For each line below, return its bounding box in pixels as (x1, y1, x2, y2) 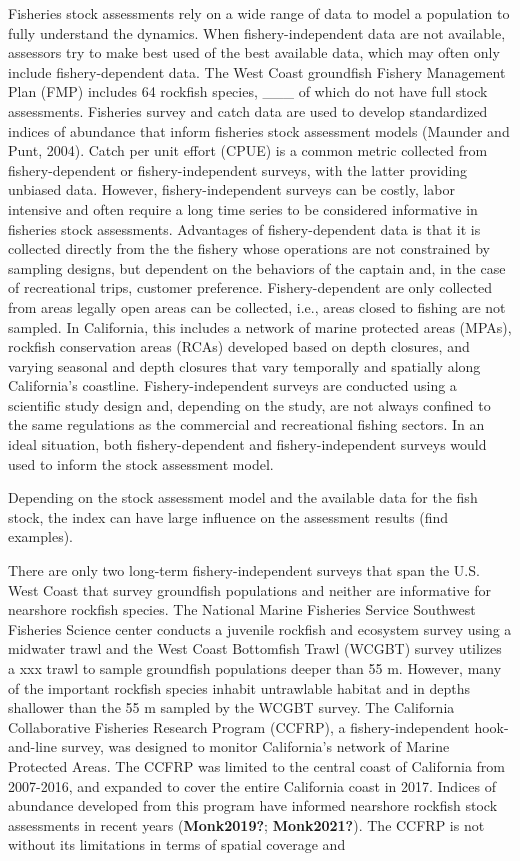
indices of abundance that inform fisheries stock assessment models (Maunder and (8, 120, 510, 141)
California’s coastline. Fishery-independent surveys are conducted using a (8, 375, 457, 396)
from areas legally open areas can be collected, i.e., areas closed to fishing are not (8, 296, 506, 317)
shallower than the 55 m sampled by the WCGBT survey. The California (8, 697, 455, 718)
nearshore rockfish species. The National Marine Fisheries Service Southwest (8, 599, 476, 620)
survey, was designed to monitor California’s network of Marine (61, 736, 450, 757)
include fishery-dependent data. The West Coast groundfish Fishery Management (8, 61, 506, 82)
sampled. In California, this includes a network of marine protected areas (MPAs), (8, 316, 512, 337)
